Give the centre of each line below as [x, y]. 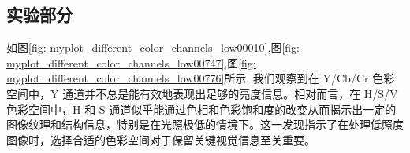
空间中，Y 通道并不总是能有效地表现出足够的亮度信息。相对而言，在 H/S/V [202, 93]
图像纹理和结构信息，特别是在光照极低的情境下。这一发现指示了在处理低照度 [205, 124]
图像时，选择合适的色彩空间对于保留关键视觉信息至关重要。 [161, 139]
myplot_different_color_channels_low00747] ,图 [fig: [131, 62]
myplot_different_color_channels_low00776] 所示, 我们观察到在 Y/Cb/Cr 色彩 [201, 78]
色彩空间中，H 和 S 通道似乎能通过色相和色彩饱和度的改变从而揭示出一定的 [201, 109]
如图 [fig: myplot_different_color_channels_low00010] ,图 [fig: [153, 47]
